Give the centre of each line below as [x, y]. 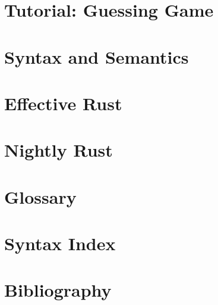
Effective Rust [63, 103]
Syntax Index [60, 243]
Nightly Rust [59, 150]
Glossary [40, 196]
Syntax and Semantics [97, 56]
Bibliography [58, 290]
